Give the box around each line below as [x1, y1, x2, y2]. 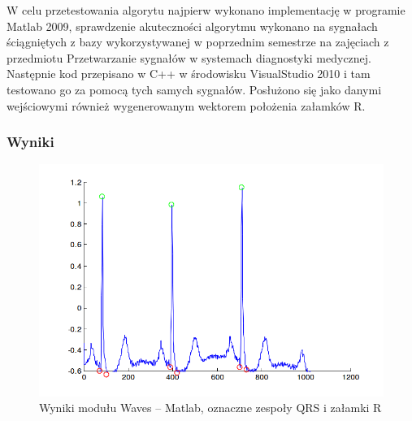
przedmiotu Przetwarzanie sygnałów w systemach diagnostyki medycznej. [7, 49, 372, 66]
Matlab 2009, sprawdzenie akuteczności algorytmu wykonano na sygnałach [7, 17, 378, 34]
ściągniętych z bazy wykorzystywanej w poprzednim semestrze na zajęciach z [7, 33, 389, 50]
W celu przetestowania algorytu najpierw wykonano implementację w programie [7, 2, 405, 18]
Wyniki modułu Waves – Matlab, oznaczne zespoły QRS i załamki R [39, 399, 382, 416]
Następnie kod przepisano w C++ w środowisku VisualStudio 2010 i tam [7, 65, 371, 82]
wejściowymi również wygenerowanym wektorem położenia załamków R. [7, 97, 366, 114]
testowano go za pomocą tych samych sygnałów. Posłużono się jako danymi [7, 80, 382, 98]
